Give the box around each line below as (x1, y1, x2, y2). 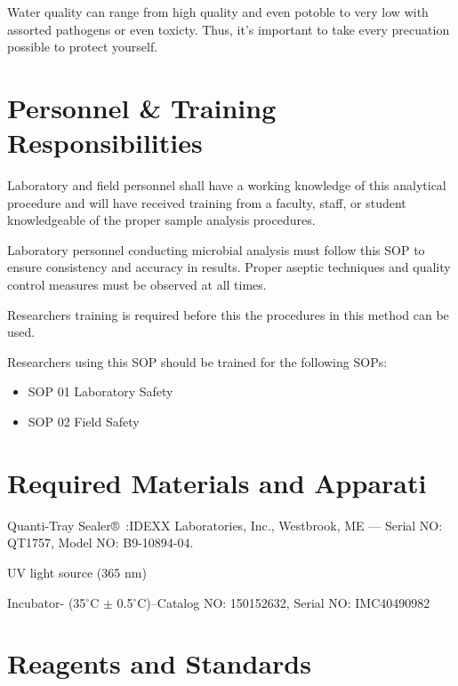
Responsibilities (7, 124, 203, 161)
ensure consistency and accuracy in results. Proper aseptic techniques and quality (7, 258, 451, 276)
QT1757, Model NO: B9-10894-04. (7, 533, 194, 552)
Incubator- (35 (7, 593, 86, 611)
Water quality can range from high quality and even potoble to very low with (7, 3, 429, 20)
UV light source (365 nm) (7, 562, 147, 581)
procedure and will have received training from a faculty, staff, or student (7, 193, 406, 211)
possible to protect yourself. (7, 37, 158, 56)
